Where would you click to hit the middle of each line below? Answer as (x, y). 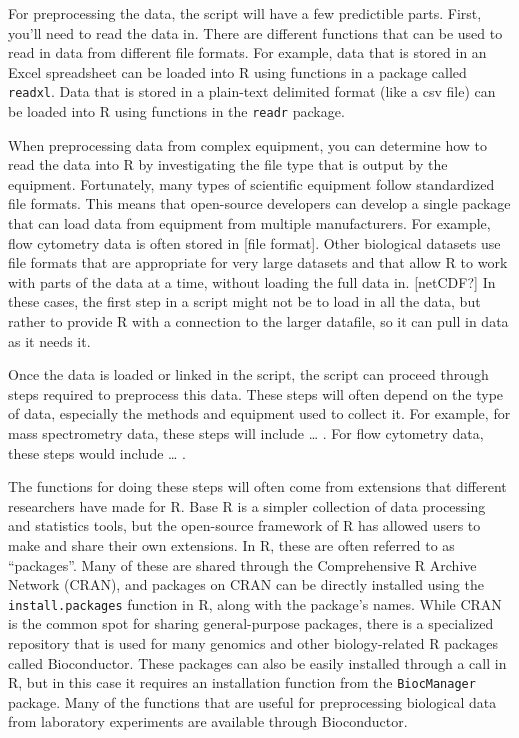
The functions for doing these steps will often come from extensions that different (257, 486)
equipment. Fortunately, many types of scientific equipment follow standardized (251, 183)
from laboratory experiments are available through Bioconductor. (208, 721)
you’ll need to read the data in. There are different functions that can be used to (255, 32)
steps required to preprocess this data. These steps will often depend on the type (256, 393)
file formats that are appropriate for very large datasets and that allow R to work (258, 262)
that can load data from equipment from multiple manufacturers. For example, (249, 223)
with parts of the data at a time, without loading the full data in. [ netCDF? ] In (252, 281)
